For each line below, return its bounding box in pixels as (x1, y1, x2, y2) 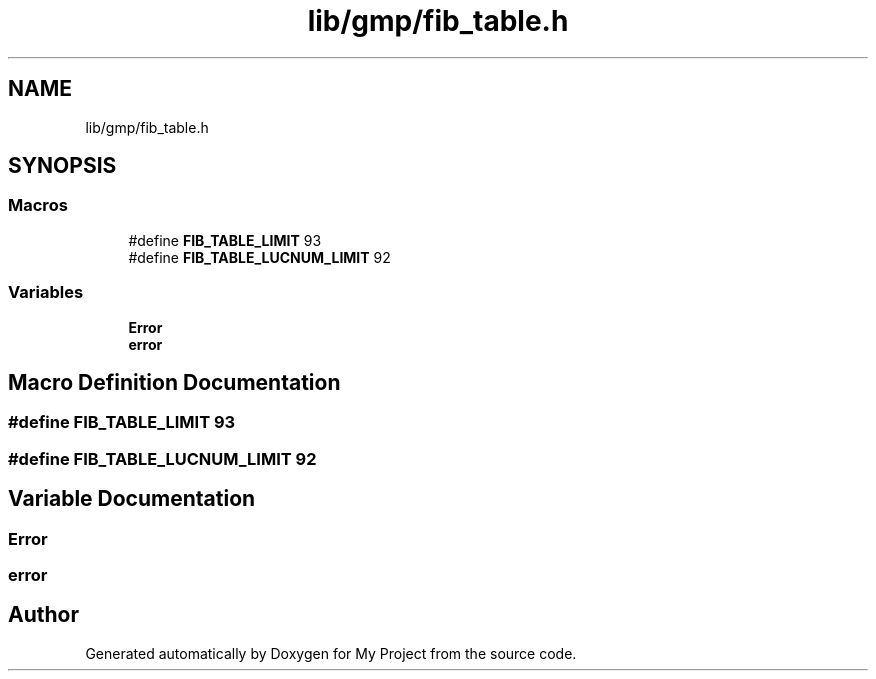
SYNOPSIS (8, 153, 117, 179)
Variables (8, 282, 84, 303)
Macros (8, 195, 68, 216)
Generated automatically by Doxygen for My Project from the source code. (85, 644, 577, 662)
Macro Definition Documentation (8, 369, 341, 395)
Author (8, 602, 79, 628)
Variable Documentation (8, 486, 256, 512)
